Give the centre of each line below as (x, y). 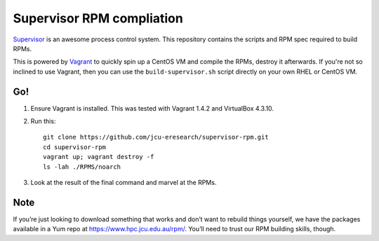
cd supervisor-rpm (75, 147)
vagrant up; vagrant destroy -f (99, 157)
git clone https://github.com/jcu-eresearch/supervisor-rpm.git (156, 137)
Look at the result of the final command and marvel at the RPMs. (124, 182)
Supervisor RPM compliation (98, 18)
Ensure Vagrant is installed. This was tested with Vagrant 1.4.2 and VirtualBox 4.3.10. (152, 108)
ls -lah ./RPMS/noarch (82, 167)
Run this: (43, 121)
